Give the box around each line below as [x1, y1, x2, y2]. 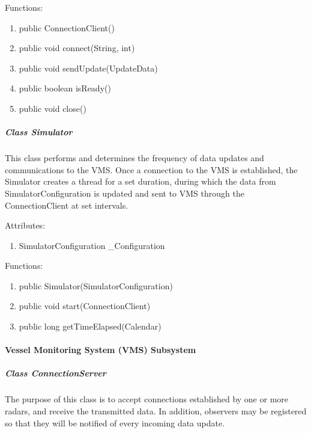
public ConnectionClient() [19, 21, 115, 34]
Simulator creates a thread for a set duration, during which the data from [5, 175, 276, 188]
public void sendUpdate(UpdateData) [19, 61, 158, 74]
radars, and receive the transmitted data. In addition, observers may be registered [5, 405, 307, 417]
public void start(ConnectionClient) [19, 299, 151, 312]
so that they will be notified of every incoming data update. [5, 416, 225, 429]
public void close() [19, 102, 86, 114]
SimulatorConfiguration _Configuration [19, 239, 165, 251]
